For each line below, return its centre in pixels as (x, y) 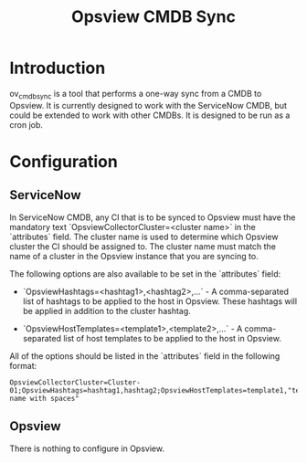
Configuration (64, 161)
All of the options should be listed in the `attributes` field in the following (145, 356)
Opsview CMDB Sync (153, 17)
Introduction (58, 68)
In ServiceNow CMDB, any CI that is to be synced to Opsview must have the (153, 217)
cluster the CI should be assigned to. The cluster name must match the (143, 246)
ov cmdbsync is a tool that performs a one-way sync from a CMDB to (136, 95)
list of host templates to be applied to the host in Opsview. (172, 338)
